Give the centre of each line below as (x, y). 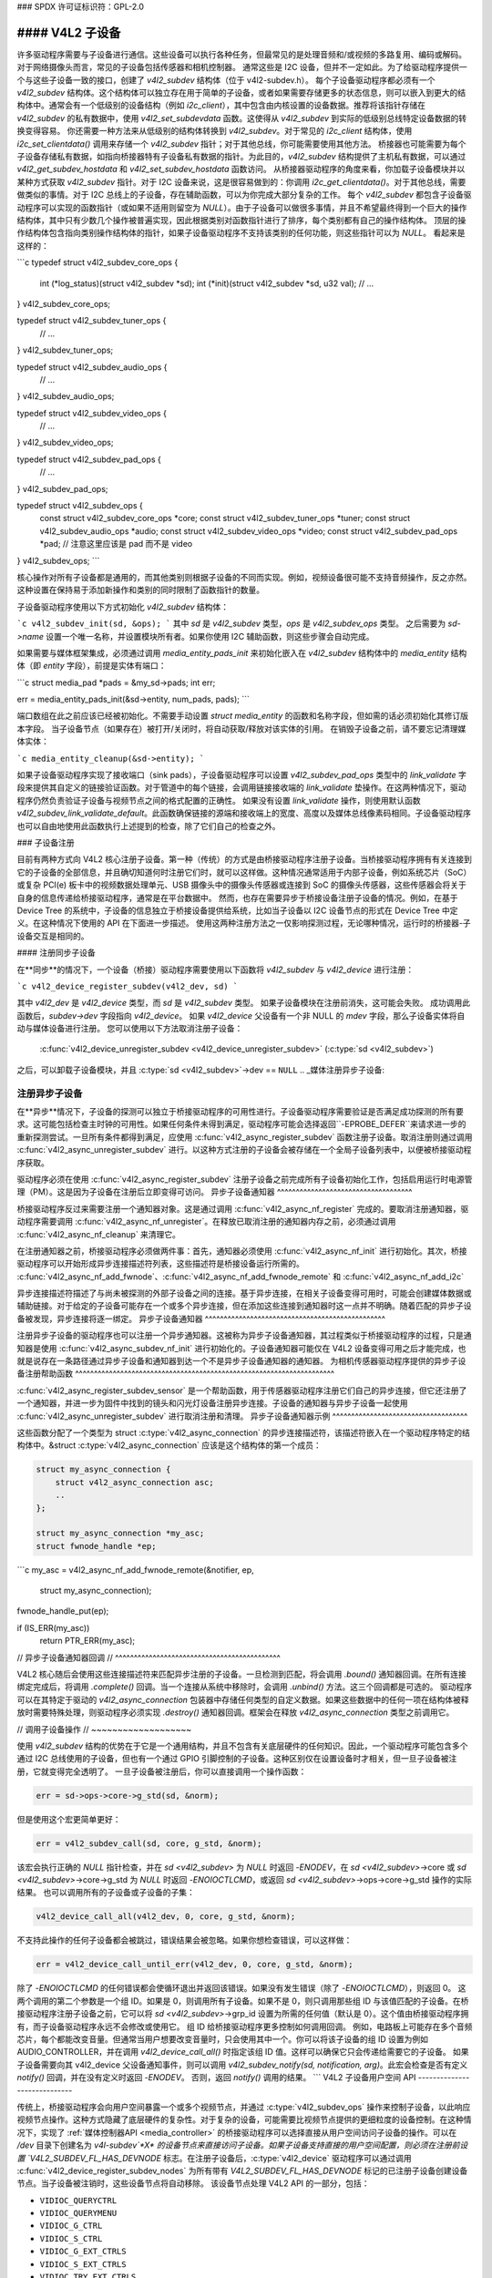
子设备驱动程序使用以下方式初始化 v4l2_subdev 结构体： (123, 607)
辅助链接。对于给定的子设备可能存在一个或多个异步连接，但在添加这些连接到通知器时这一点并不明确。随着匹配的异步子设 (244, 1306)
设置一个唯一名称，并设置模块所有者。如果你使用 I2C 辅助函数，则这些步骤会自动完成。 (210, 636)
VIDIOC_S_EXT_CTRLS (83, 2264)
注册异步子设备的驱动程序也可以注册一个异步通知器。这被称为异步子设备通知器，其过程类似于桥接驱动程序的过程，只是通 (244, 1336)
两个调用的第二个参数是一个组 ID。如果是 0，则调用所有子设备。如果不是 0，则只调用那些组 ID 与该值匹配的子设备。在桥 (243, 2001)
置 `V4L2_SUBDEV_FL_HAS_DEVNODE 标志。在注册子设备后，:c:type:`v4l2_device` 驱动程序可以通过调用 (214, 2158)
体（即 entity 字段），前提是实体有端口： (92, 666)
